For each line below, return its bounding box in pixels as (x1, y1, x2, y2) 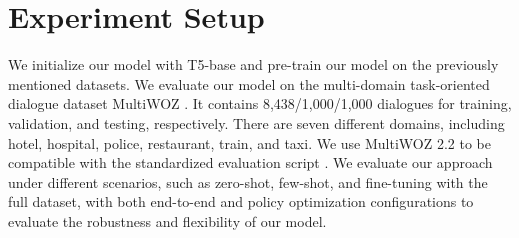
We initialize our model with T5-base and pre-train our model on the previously (8, 54, 499, 75)
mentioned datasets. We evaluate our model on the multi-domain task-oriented (8, 73, 490, 94)
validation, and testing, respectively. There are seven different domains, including (8, 112, 505, 133)
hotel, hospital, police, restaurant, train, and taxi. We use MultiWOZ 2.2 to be (8, 132, 492, 153)
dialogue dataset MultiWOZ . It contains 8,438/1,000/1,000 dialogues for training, (8, 93, 512, 114)
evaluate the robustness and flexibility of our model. (8, 210, 327, 231)
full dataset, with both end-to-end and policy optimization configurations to (8, 191, 474, 212)
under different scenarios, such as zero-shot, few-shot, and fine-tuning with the (8, 171, 488, 192)
